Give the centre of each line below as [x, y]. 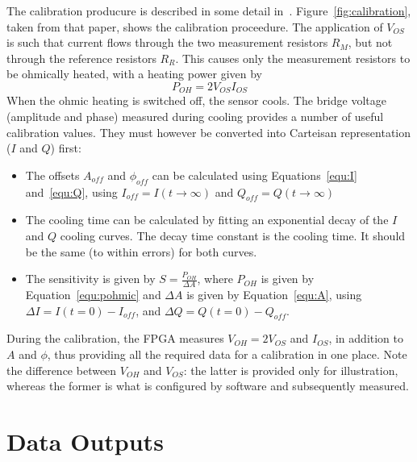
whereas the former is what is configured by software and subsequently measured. [208, 386]
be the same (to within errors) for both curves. [141, 251]
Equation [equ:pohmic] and [93, 294]
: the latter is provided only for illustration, [291, 370]
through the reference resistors [81, 58]
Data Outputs [85, 441]
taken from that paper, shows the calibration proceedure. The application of [195, 26]
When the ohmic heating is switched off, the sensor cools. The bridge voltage [196, 100]
